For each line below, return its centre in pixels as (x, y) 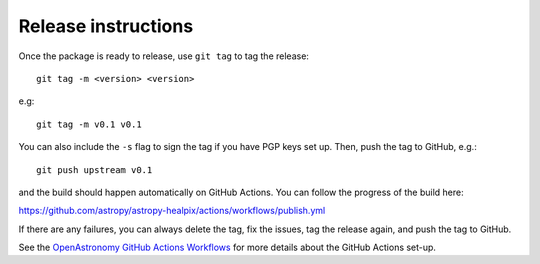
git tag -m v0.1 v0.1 (89, 124)
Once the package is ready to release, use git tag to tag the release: (164, 56)
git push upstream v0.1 (94, 169)
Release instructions (106, 26)
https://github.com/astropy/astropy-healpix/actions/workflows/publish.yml (172, 211)
